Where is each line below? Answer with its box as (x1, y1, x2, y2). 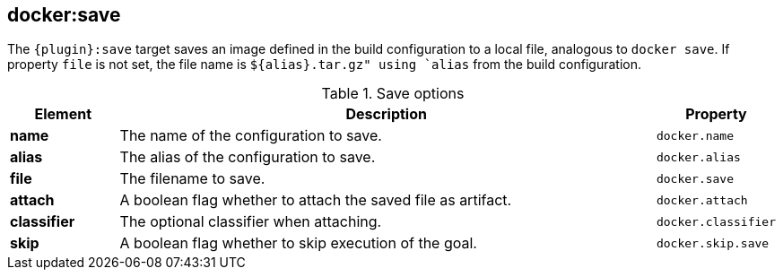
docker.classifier (656, 214, 776, 229)
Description (345, 105, 427, 124)
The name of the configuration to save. (119, 126, 382, 145)
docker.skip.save (656, 236, 770, 250)
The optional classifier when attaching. (119, 212, 382, 231)
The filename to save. (119, 169, 265, 188)
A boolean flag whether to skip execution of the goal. (119, 234, 477, 253)
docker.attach (656, 193, 748, 207)
